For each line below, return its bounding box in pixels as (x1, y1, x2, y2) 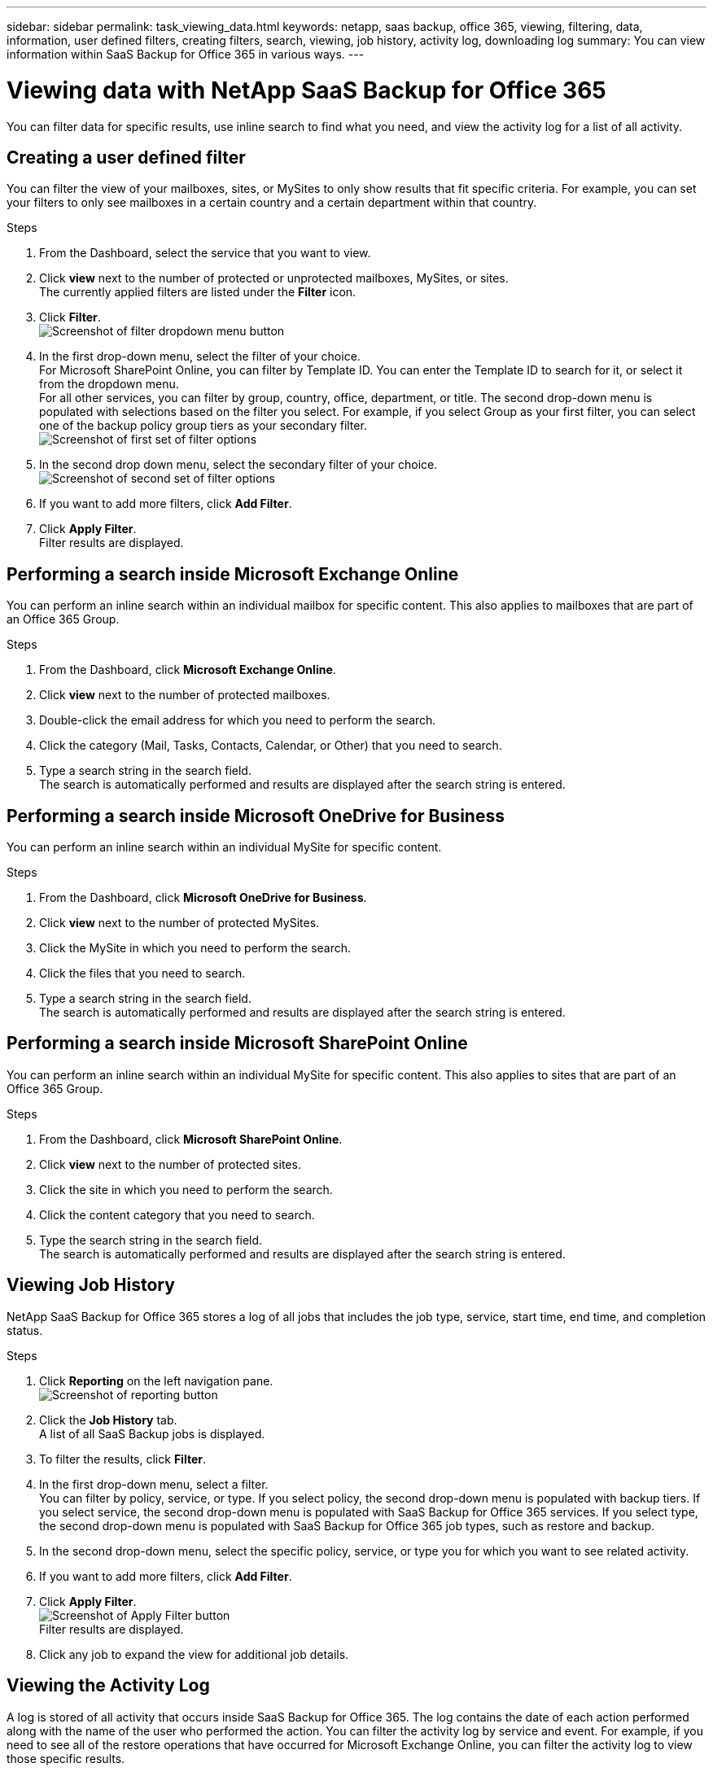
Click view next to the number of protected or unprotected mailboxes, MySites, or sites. (39, 271, 509, 286)
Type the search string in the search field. (39, 1232, 263, 1247)
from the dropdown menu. (39, 377, 179, 392)
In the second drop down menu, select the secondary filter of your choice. (39, 457, 438, 472)
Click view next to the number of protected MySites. (39, 916, 320, 930)
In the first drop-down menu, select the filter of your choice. (39, 349, 361, 364)
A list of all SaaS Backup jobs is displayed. (39, 1426, 265, 1441)
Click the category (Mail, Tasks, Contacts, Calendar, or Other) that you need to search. (39, 738, 502, 753)
